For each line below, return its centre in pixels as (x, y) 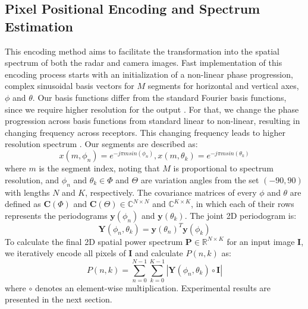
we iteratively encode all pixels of (65, 253)
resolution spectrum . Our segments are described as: (101, 144)
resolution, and (32, 180)
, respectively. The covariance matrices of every (171, 192)
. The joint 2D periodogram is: (241, 216)
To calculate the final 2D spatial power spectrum (94, 241)
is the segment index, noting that (99, 168)
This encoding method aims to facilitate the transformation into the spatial (142, 51)
